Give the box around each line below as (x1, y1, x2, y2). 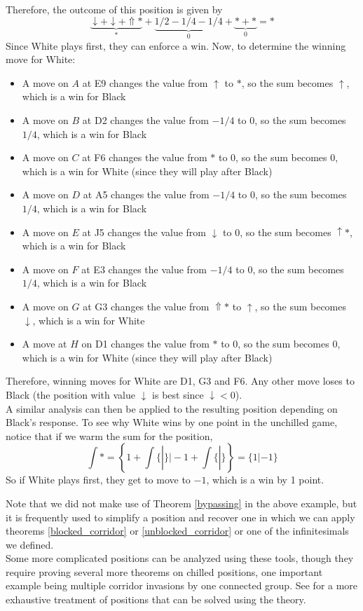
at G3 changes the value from (83, 298, 210, 313)
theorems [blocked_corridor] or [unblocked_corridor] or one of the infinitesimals (6, 523, 349, 538)
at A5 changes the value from (83, 187, 210, 202)
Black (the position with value (6, 387, 135, 401)
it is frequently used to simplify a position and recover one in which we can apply (6, 509, 355, 524)
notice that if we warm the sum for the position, (6, 428, 213, 443)
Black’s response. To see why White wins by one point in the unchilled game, (6, 415, 338, 430)
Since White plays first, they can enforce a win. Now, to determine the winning (6, 38, 346, 53)
